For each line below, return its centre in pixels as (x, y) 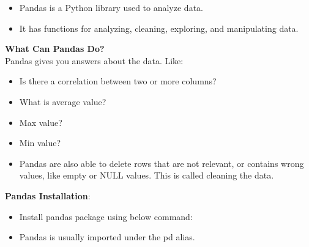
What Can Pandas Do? (55, 49)
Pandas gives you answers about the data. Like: (94, 60)
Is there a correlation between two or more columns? (118, 81)
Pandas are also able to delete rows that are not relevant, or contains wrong (162, 163)
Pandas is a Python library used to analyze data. (111, 7)
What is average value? (63, 101)
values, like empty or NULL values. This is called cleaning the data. (147, 175)
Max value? (41, 122)
